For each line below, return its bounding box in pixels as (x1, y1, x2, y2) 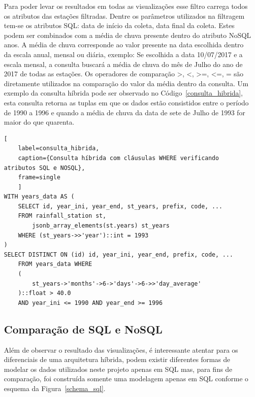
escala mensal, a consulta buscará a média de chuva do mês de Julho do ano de (4, 59, 243, 69)
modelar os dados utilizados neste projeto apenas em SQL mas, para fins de (4, 364, 232, 374)
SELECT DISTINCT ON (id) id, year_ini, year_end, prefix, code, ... (4, 251, 233, 258)
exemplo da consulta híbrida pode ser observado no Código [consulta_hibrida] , (4, 88, 243, 98)
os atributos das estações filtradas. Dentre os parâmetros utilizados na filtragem (4, 10, 245, 21)
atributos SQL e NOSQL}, (4, 164, 85, 171)
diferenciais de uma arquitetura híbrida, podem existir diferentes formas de (4, 354, 230, 364)
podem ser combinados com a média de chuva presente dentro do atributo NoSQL (4, 30, 251, 40)
